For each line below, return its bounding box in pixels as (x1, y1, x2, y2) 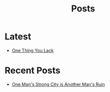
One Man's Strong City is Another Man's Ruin (11, 81, 105, 87)
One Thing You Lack (11, 47, 54, 53)
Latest (4, 31, 31, 42)
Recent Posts (4, 65, 61, 76)
